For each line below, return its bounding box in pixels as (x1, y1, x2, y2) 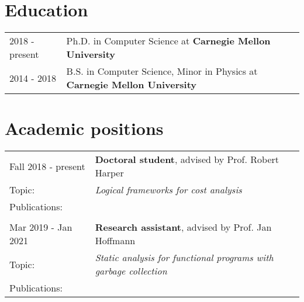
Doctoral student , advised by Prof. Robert (95, 152, 279, 166)
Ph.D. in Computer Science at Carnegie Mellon (66, 34, 271, 48)
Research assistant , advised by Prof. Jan (95, 220, 272, 234)
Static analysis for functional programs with (95, 251, 274, 265)
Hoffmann (95, 234, 136, 248)
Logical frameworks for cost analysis (95, 183, 242, 197)
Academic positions (5, 116, 164, 140)
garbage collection (95, 264, 167, 278)
